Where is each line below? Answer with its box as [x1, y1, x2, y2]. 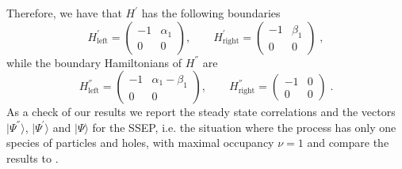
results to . [6, 149, 59, 166]
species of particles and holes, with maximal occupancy [6, 134, 274, 151]
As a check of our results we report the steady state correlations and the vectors [6, 103, 396, 120]
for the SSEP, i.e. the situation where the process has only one [92, 118, 396, 135]
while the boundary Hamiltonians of [6, 54, 182, 70]
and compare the [307, 134, 389, 151]
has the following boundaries [141, 5, 281, 21]
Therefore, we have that [6, 5, 122, 21]
